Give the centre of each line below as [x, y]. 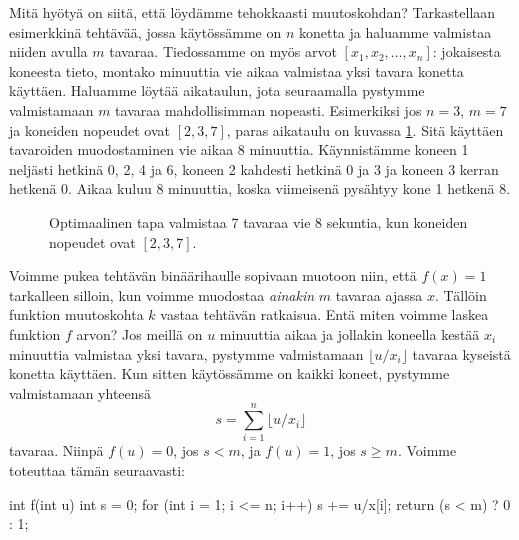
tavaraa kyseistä [461, 353]
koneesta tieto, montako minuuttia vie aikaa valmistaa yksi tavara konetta [236, 70]
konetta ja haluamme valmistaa [395, 31]
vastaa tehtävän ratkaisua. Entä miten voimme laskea [324, 314]
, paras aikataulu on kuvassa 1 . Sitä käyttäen [365, 129]
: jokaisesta [466, 51]
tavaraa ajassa [379, 294]
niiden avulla [48, 51]
